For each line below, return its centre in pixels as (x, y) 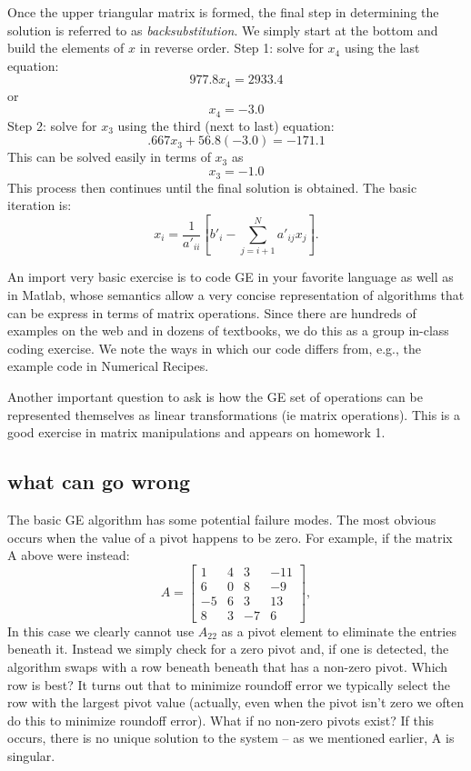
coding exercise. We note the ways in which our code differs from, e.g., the (214, 348)
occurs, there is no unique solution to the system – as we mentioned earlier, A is (231, 738)
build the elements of (66, 48)
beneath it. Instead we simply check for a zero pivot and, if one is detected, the (228, 649)
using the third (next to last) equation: (226, 125)
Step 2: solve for (52, 125)
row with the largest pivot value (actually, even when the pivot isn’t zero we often (235, 702)
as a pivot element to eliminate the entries (339, 631)
